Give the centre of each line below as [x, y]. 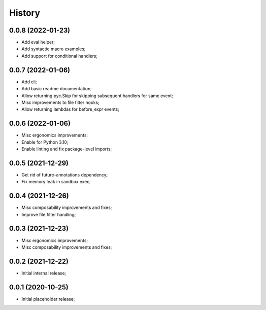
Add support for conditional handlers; [60, 56]
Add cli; [29, 82]
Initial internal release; [44, 273]
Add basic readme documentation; [57, 89]
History [25, 13]
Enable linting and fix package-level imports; [67, 149]
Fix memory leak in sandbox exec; [56, 182]
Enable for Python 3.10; [45, 142]
